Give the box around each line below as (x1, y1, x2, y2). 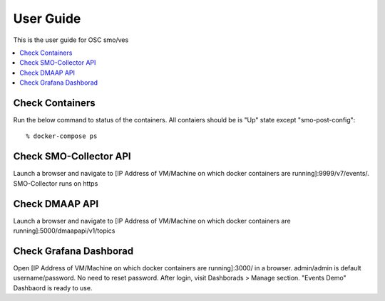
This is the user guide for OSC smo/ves (13, 36, 129, 44)
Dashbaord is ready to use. (13, 283, 93, 292)
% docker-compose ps (26, 132, 98, 140)
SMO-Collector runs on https (13, 179, 98, 188)
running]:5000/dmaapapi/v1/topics (13, 226, 115, 235)
